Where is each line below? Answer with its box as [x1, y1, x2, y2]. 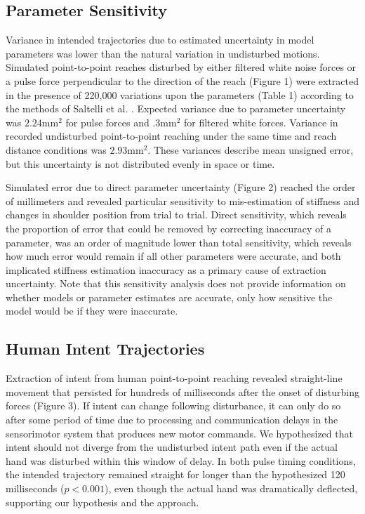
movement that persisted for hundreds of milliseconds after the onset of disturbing [6, 384, 359, 399]
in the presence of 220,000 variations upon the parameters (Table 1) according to [6, 87, 354, 102]
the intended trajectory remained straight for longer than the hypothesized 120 [6, 467, 345, 482]
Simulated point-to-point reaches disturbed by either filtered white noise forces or [6, 60, 357, 74]
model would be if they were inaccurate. [6, 303, 178, 318]
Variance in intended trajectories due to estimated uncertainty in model [6, 32, 314, 47]
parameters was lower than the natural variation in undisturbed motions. [6, 46, 320, 60]
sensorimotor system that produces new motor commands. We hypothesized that [6, 426, 353, 440]
